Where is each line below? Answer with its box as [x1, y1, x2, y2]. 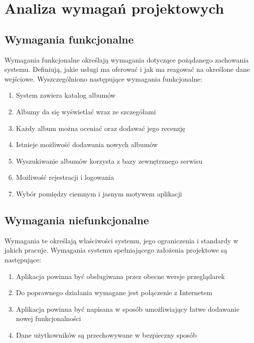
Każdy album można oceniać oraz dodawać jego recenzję [16, 123, 185, 133]
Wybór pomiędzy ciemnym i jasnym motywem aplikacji [16, 188, 183, 198]
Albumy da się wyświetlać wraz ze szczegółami [16, 106, 156, 116]
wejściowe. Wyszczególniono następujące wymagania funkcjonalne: [4, 73, 203, 84]
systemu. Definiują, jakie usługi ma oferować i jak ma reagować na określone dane [4, 64, 250, 74]
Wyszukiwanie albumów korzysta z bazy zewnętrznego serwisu [16, 155, 203, 166]
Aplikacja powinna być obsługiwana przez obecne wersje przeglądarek [16, 271, 225, 281]
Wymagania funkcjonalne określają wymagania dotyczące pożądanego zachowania [4, 54, 249, 64]
